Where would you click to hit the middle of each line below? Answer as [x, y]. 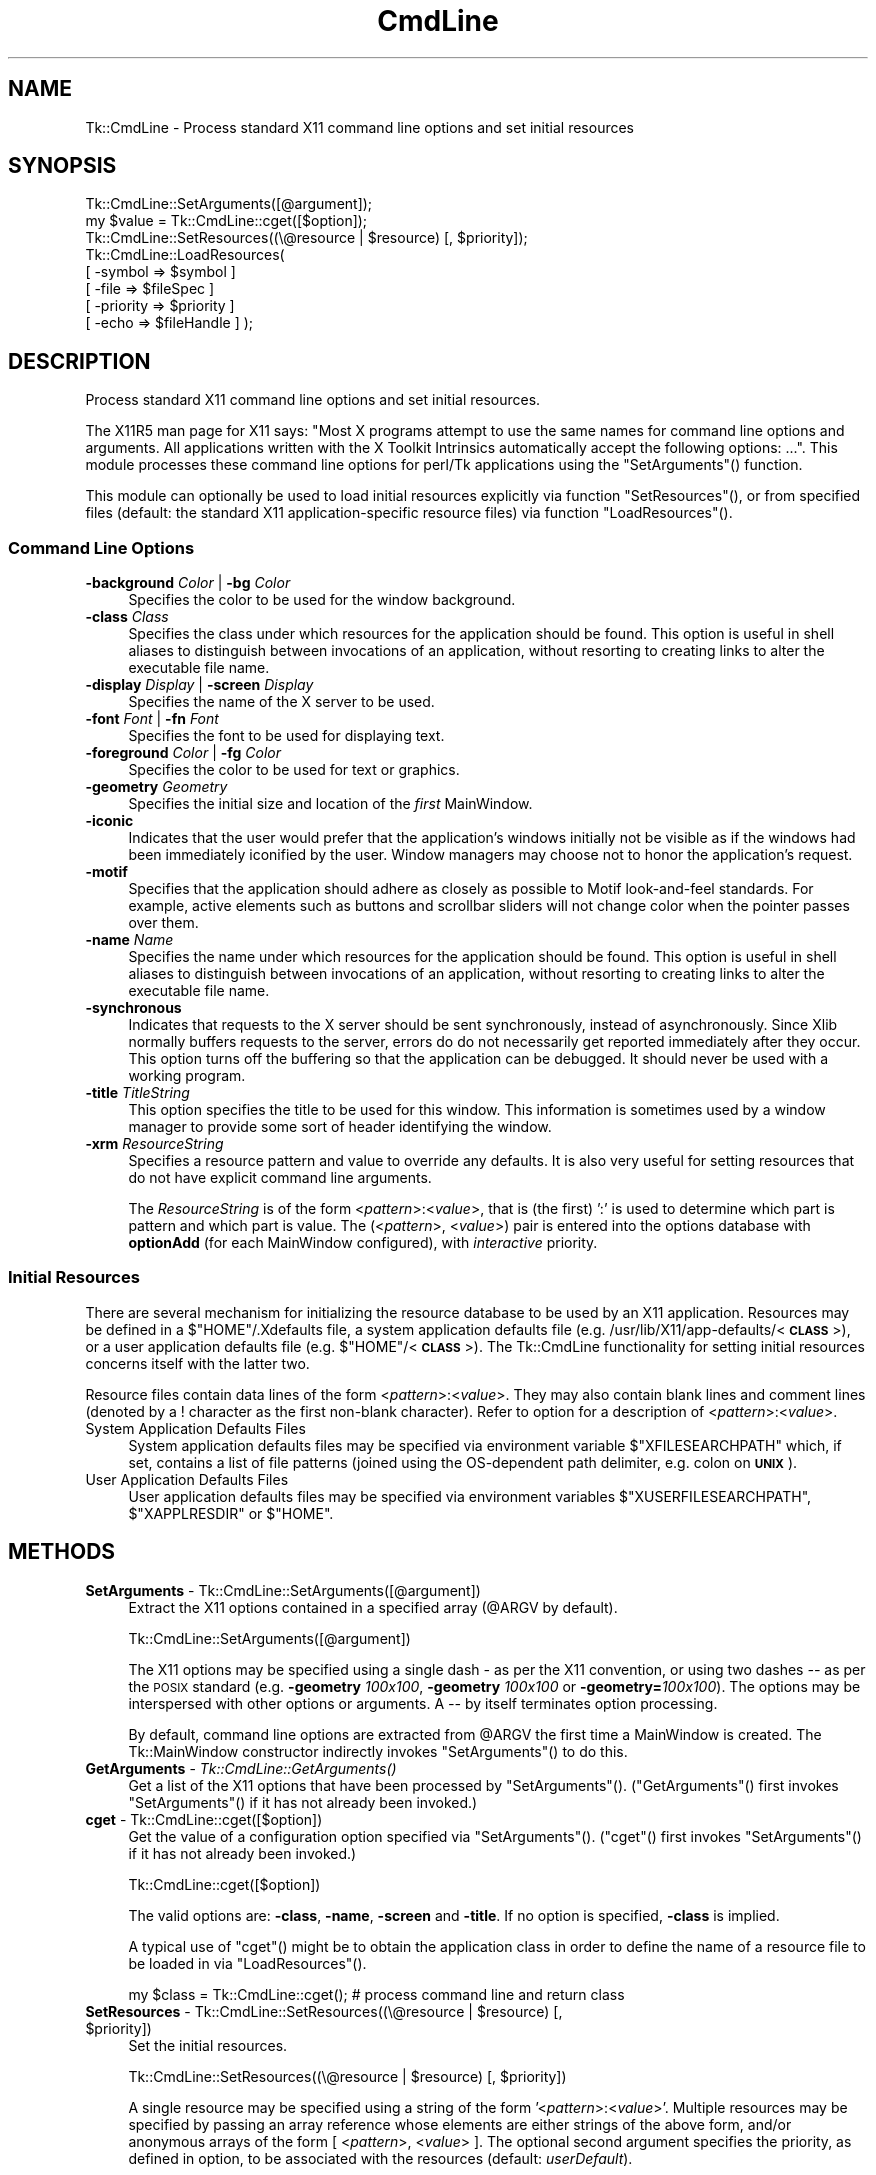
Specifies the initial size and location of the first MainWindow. [330, 804]
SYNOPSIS [62, 166]
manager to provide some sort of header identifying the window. [340, 1127]
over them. [163, 923]
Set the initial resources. [208, 2045]
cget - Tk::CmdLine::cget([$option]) [204, 1819]
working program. [187, 1076]
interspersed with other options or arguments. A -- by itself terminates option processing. [423, 1703]
